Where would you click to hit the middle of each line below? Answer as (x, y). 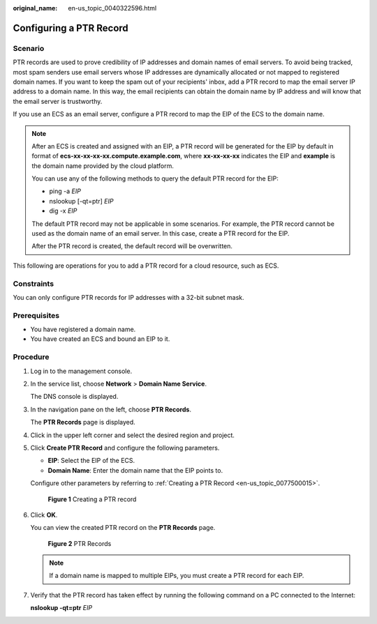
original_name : (35, 8)
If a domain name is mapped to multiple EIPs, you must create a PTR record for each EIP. (177, 576)
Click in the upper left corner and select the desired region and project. (133, 435)
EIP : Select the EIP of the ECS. (91, 461)
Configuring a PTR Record (71, 28)
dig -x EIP (63, 211)
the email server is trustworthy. (58, 101)
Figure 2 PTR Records (80, 543)
